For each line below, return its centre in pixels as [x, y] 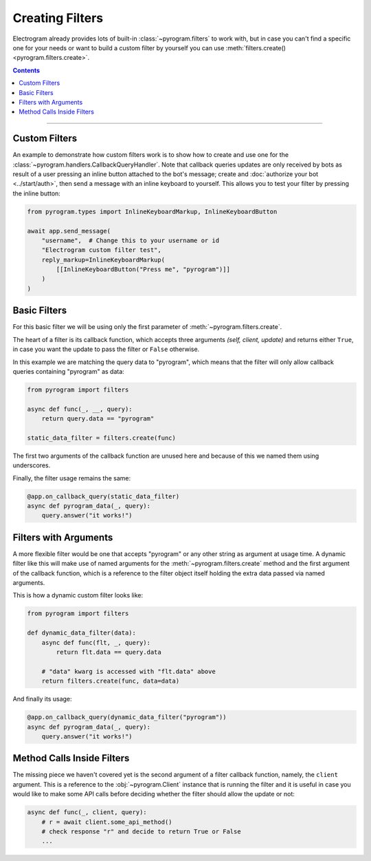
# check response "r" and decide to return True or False [141, 831]
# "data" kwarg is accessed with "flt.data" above [128, 671]
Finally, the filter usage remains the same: [71, 478]
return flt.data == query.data [109, 652]
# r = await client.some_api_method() [107, 822]
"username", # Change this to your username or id [131, 240]
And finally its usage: [42, 699]
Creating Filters [58, 18]
